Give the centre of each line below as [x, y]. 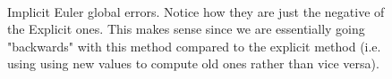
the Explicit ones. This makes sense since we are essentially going [186, 29]
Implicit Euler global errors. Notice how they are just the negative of [196, 11]
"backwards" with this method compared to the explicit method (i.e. [194, 46]
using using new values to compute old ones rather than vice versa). [193, 63]
